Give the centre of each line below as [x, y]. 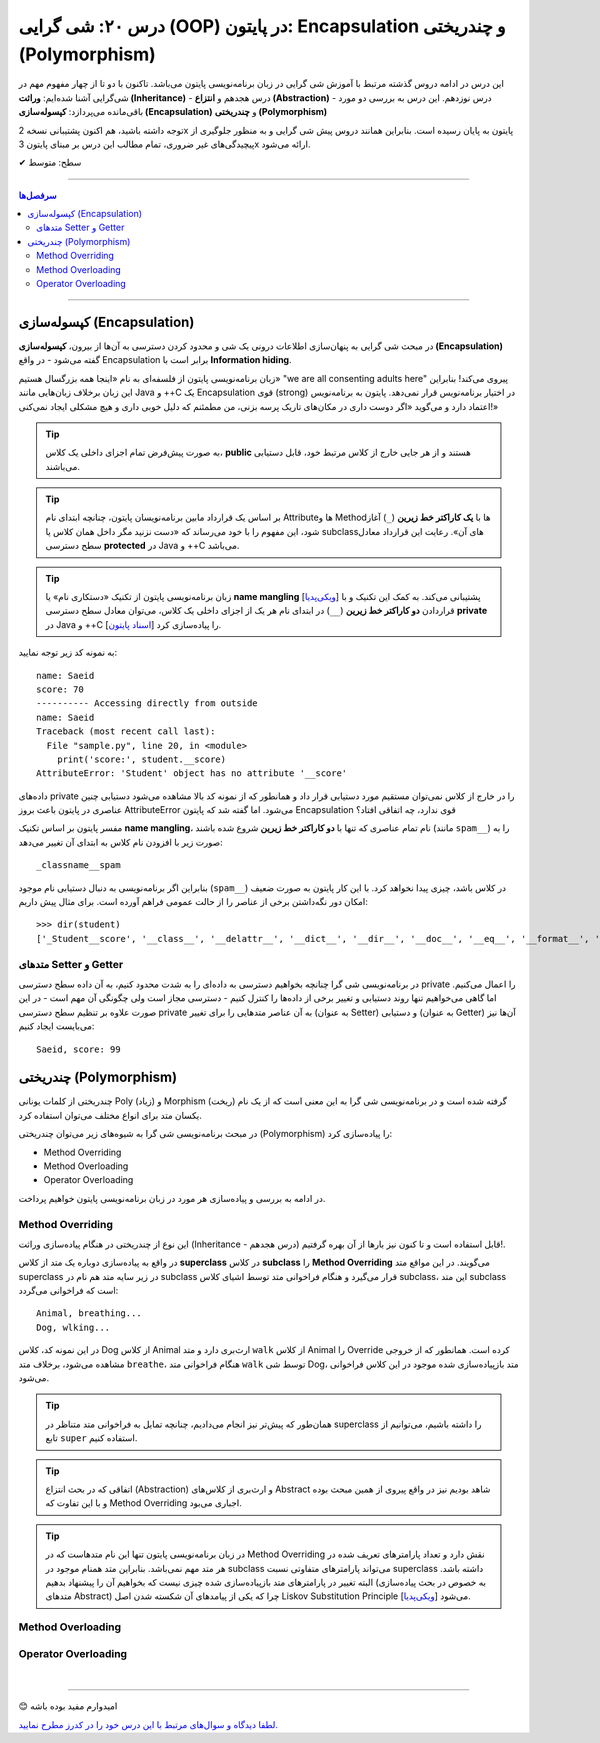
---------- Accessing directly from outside [147, 703]
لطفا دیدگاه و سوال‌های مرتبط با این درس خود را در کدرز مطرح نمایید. [148, 1724]
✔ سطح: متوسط [50, 162]
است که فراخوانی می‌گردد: [68, 1291]
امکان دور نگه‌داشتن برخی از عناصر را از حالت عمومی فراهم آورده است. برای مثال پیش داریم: [193, 902]
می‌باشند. [62, 466]
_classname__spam [78, 865]
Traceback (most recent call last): [126, 731]
